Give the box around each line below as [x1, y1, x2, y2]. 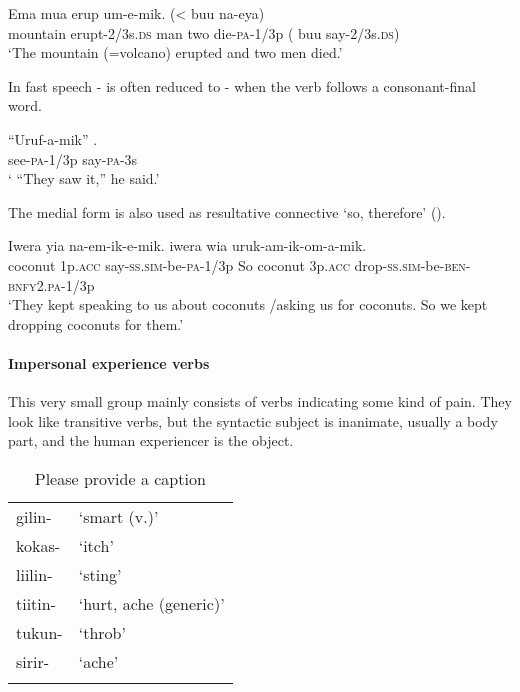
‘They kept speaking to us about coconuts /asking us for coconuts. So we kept [8, 294, 488, 315]
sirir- [16, 649, 50, 673]
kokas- [16, 533, 61, 557]
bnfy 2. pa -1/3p [8, 274, 95, 295]
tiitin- [16, 591, 57, 615]
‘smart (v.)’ [78, 504, 159, 528]
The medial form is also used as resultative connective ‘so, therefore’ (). [8, 201, 446, 222]
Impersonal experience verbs [8, 352, 210, 373]
